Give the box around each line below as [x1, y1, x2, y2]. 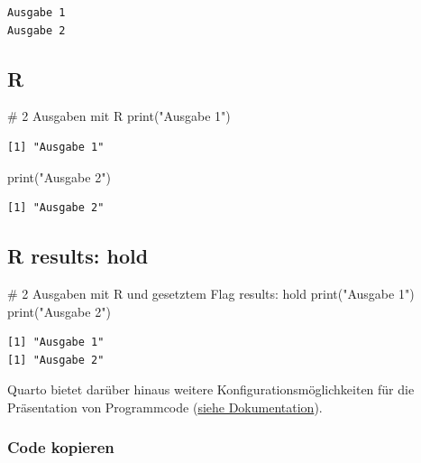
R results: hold [7, 242, 149, 270]
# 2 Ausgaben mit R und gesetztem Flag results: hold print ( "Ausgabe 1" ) [7, 283, 415, 302]
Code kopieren [7, 436, 114, 458]
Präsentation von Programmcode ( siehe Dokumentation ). [7, 397, 323, 416]
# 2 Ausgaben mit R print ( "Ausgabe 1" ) [7, 106, 231, 125]
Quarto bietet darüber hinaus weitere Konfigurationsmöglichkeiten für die [7, 380, 415, 399]
